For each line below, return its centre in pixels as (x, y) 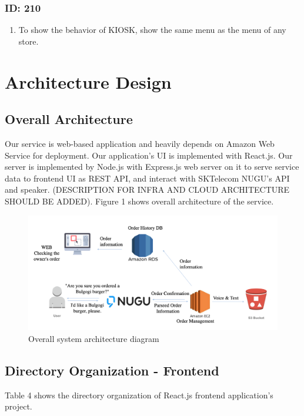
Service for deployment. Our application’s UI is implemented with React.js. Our (149, 155)
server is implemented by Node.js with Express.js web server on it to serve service (152, 167)
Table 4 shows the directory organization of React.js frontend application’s (139, 395)
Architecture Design (88, 81)
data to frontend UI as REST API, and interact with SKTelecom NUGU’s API (147, 178)
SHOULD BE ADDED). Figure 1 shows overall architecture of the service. (139, 201)
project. (19, 406)
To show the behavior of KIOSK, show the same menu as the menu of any (152, 30)
